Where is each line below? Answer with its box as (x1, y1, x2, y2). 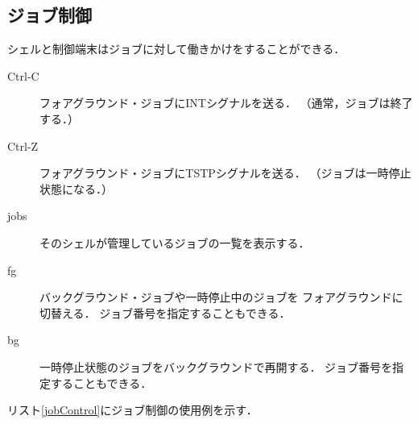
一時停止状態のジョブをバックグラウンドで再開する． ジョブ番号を (39, 358, 393, 375)
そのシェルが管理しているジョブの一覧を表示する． (39, 234, 310, 251)
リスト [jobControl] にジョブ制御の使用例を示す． (7, 401, 258, 418)
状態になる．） (39, 180, 113, 197)
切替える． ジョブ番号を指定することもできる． (39, 304, 291, 321)
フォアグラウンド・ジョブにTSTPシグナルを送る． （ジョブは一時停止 (39, 164, 412, 181)
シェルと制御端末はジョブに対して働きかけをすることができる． (7, 40, 346, 57)
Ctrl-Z (7, 137, 39, 154)
